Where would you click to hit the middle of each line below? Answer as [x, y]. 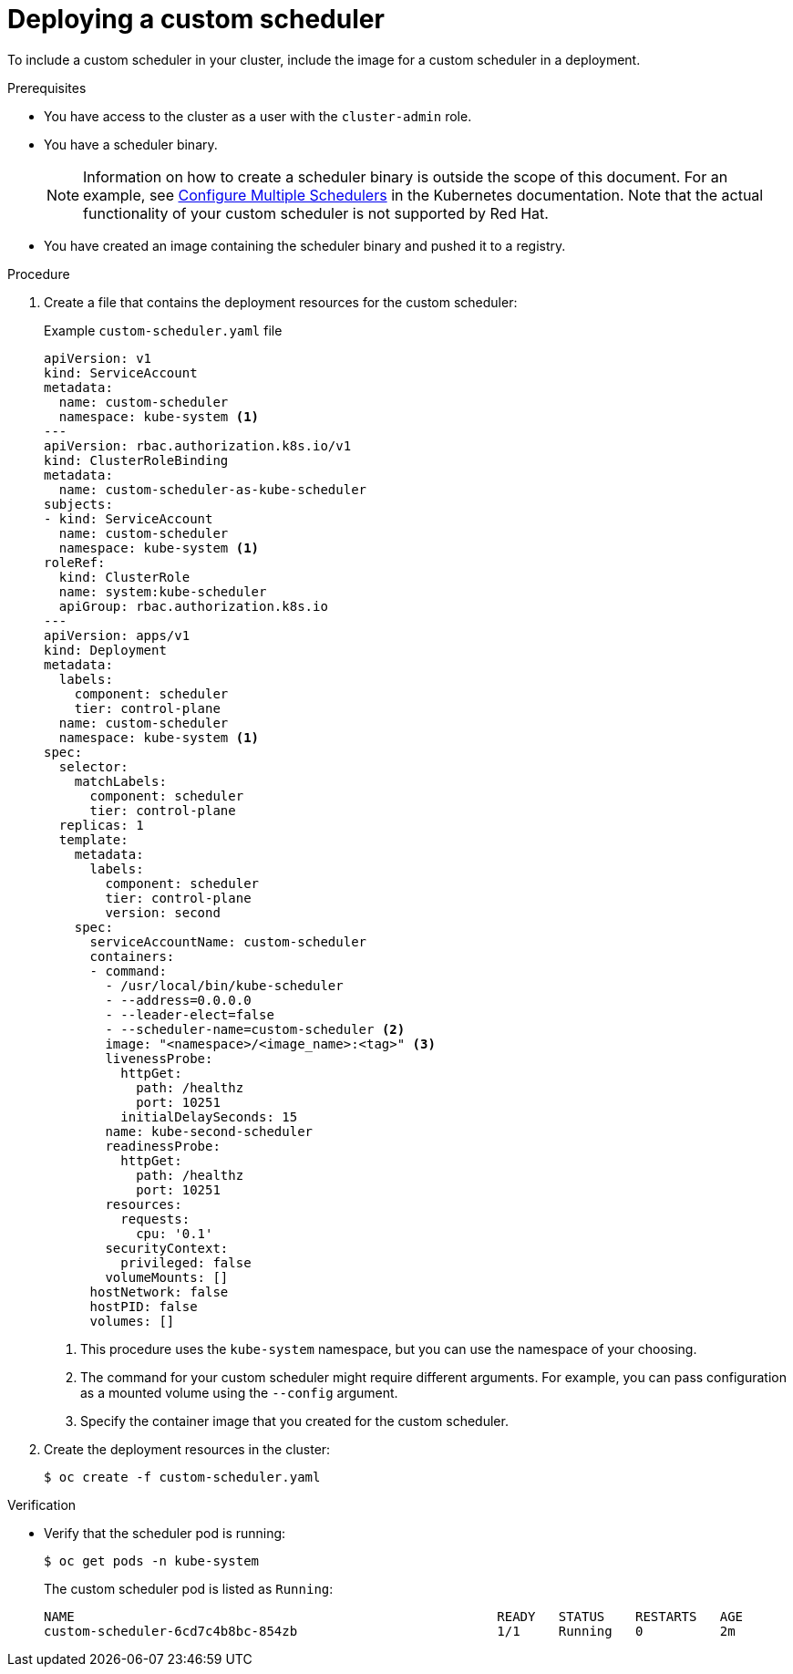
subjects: [78, 504]
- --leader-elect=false [190, 1014]
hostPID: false [144, 1306]
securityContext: [167, 1248]
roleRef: [75, 562]
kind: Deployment [105, 650]
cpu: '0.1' [175, 1233]
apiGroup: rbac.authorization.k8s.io [193, 606]
